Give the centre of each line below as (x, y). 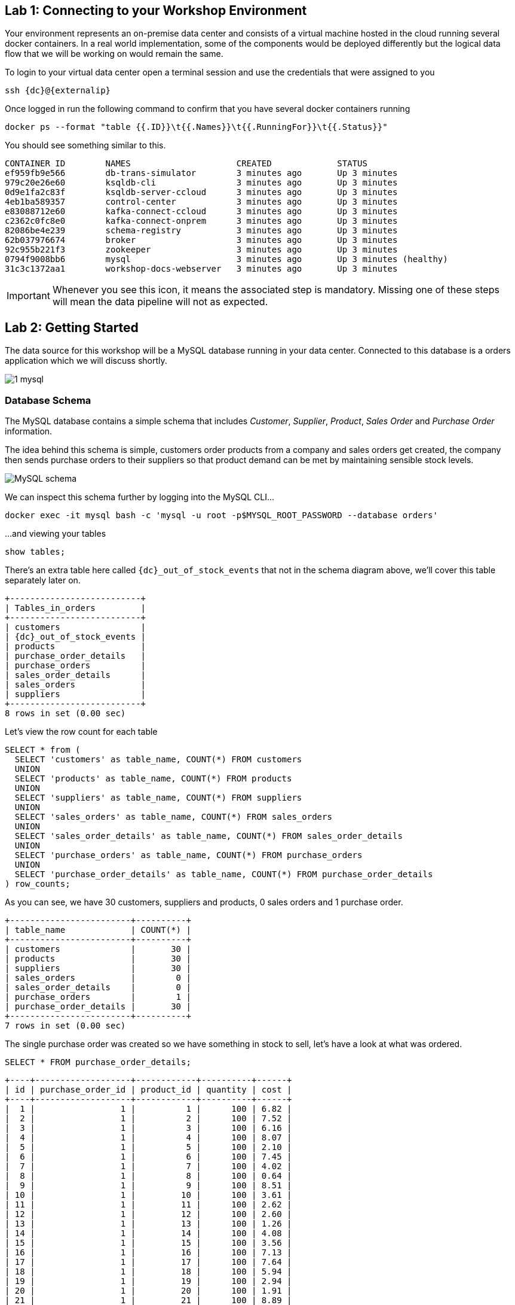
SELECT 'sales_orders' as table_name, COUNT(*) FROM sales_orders (173, 817)
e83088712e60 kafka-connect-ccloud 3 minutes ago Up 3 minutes (201, 212)
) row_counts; (38, 884)
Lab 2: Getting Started (72, 327)
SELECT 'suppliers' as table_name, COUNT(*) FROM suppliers (158, 798)
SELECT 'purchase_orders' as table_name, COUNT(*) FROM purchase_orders (188, 855)
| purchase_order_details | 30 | (98, 1007)
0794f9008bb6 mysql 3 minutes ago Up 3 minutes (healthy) (226, 259)
